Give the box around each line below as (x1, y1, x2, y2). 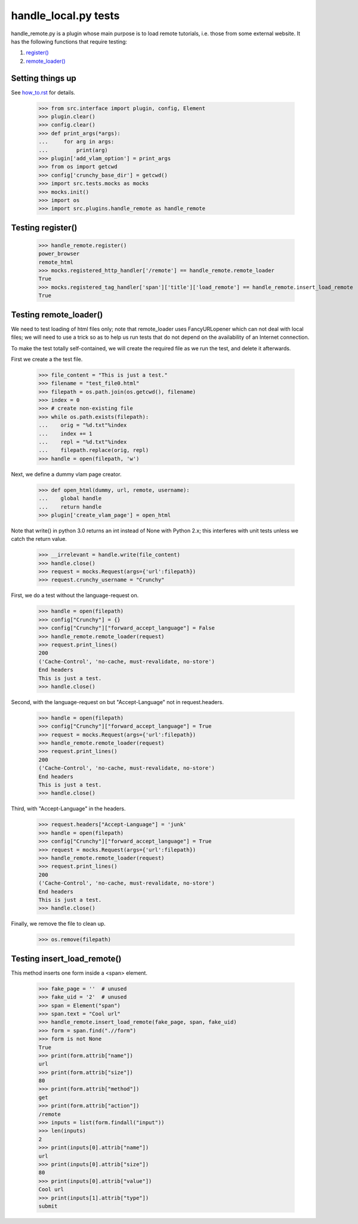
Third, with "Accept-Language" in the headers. (11, 805, 126, 812)
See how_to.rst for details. (11, 88, 76, 96)
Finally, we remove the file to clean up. (11, 920, 106, 928)
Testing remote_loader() (11, 310, 103, 320)
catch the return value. (11, 535, 67, 543)
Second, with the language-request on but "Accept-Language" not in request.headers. (11, 698, 224, 705)
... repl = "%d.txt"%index (38, 439, 127, 445)
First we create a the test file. (11, 356, 83, 363)
